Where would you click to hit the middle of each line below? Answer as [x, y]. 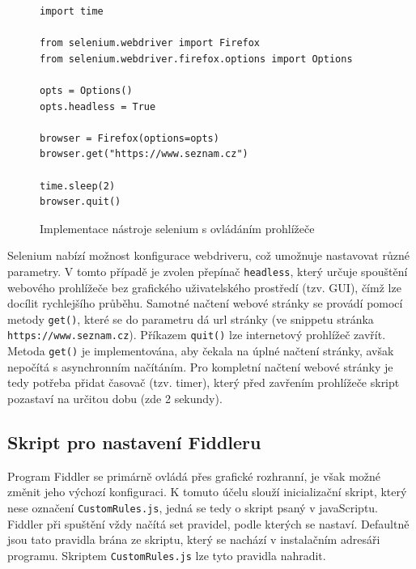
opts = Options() [86, 90]
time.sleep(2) [78, 186]
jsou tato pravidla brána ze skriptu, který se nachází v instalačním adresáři [194, 539]
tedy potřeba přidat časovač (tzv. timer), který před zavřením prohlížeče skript [204, 382]
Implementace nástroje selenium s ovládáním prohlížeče [177, 228]
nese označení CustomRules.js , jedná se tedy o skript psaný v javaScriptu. [193, 507]
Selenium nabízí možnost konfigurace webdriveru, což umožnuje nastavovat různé [208, 255]
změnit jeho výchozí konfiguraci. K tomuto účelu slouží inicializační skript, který [207, 492]
